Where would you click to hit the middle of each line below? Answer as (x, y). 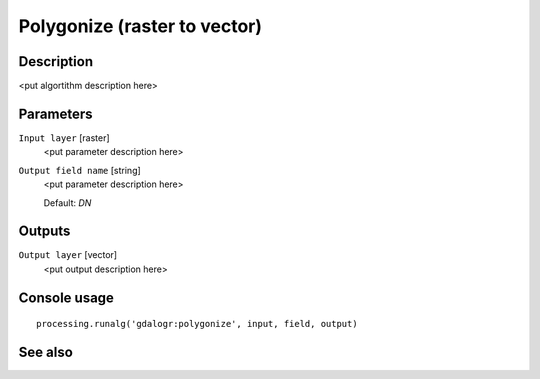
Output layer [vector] (68, 255)
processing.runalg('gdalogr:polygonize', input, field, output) (197, 324)
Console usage (66, 297)
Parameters (55, 113)
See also (46, 352)
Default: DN (67, 202)
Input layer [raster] (64, 137)
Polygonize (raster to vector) (140, 26)
